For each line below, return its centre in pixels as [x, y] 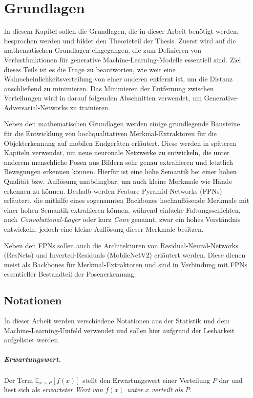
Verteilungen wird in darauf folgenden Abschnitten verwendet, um [103, 98]
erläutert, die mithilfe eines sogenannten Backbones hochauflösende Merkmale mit [127, 200]
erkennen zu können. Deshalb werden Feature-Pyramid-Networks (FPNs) [113, 190]
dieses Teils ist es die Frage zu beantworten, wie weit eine [90, 69]
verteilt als [167, 389]
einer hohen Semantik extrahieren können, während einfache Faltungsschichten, [122, 209]
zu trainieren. [90, 107]
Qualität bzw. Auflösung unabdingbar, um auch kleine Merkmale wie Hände [118, 181]
